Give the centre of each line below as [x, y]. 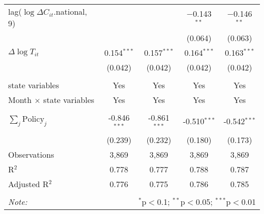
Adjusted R [28, 184]
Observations [31, 154]
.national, [70, 11]
